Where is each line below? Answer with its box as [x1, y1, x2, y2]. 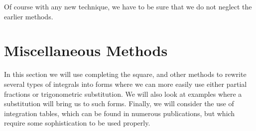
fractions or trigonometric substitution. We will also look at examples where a [4, 88, 242, 99]
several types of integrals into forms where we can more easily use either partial [4, 78, 247, 89]
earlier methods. [4, 11, 53, 21]
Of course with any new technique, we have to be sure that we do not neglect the [4, 1, 252, 11]
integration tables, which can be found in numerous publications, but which [4, 108, 235, 118]
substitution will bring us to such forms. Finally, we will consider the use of [4, 98, 234, 109]
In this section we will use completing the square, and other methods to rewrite [4, 69, 247, 79]
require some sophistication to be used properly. [4, 118, 150, 128]
